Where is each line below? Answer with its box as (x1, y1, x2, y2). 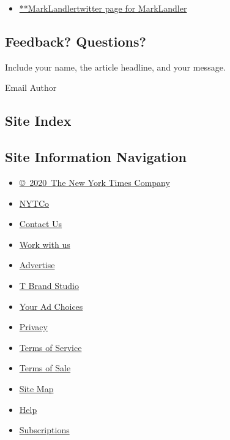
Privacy (19, 320, 48, 333)
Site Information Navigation (5, 147, 187, 166)
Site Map (19, 382, 54, 395)
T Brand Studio (19, 279, 79, 291)
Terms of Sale (19, 361, 71, 374)
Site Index (5, 111, 72, 130)
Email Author (5, 81, 57, 94)
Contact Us (19, 217, 62, 230)
